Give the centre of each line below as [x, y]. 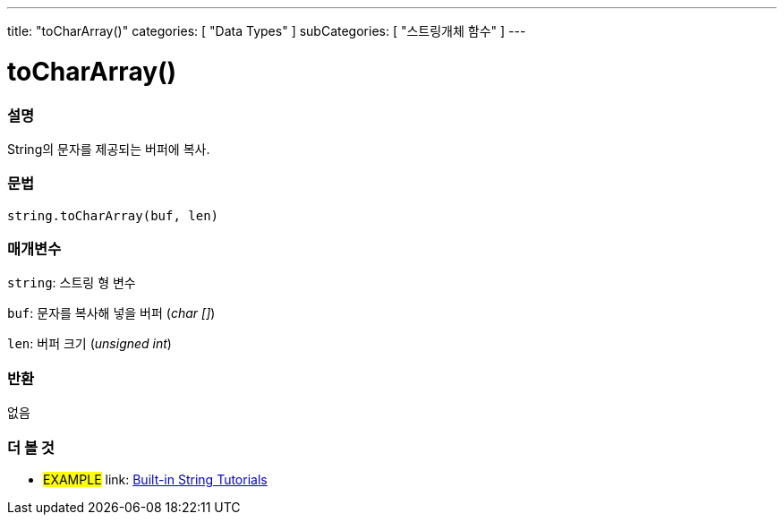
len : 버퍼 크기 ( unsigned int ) [89, 344]
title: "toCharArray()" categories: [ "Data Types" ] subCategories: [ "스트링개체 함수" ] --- [267, 31]
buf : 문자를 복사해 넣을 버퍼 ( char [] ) [111, 313]
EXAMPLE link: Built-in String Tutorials [155, 479]
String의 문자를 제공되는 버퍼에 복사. [109, 149]
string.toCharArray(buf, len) [113, 215]
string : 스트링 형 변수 [72, 283]
